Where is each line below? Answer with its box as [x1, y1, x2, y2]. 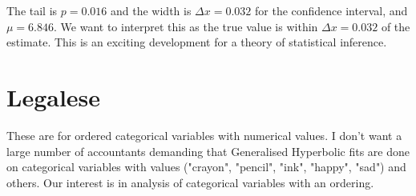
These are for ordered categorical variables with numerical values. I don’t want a [6, 126, 402, 143]
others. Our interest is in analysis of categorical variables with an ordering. [6, 174, 374, 190]
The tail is [6, 2, 58, 18]
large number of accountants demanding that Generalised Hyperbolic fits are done [6, 142, 410, 159]
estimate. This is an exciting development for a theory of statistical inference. [6, 34, 387, 50]
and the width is [111, 2, 192, 18]
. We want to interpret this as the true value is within [54, 18, 318, 34]
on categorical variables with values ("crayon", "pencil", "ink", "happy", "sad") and [6, 158, 406, 175]
